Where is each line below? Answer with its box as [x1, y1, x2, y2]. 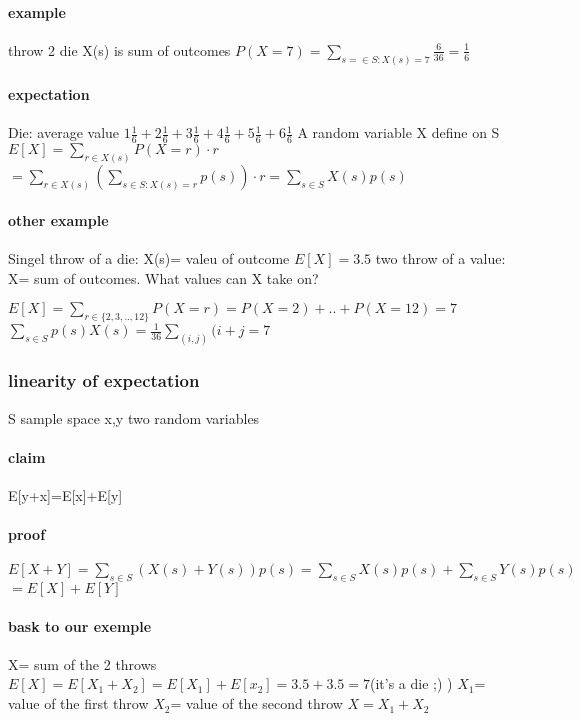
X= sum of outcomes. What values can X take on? [8, 267, 319, 288]
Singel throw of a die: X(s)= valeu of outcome [8, 247, 290, 268]
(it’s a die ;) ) [369, 673, 453, 694]
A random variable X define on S [297, 122, 500, 143]
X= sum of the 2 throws [8, 653, 157, 674]
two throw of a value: [375, 247, 506, 268]
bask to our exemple [8, 615, 152, 636]
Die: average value [8, 122, 120, 143]
